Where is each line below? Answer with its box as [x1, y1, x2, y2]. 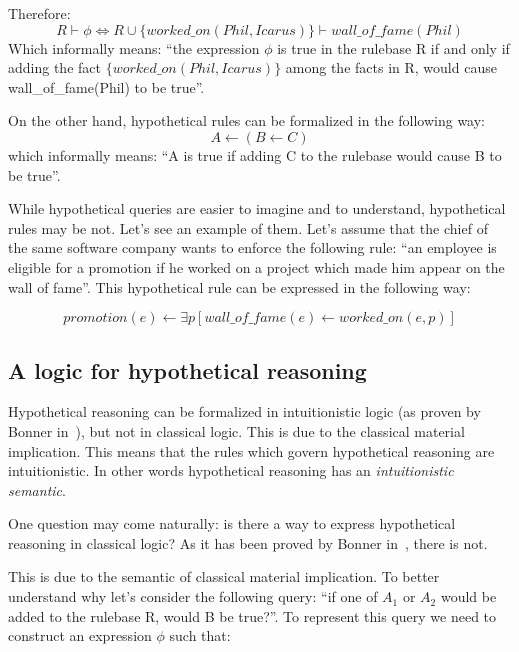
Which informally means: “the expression [8, 37, 260, 58]
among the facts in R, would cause [285, 57, 497, 78]
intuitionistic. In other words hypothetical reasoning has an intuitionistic [8, 460, 454, 481]
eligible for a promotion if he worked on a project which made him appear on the [8, 256, 505, 277]
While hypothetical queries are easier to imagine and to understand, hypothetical [8, 198, 506, 219]
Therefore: [8, 3, 71, 23]
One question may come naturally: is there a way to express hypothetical [8, 513, 456, 534]
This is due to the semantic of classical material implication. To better [8, 566, 440, 587]
